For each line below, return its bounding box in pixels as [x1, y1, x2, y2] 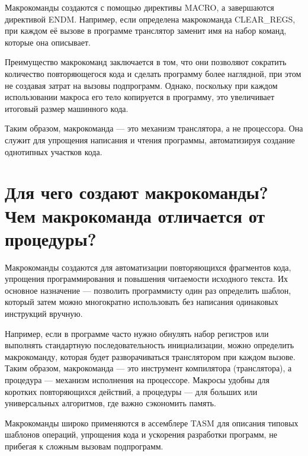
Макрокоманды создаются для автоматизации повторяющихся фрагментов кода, [5, 261, 291, 273]
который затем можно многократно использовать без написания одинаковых [5, 296, 278, 308]
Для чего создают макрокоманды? [5, 180, 268, 204]
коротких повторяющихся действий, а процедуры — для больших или [5, 385, 258, 397]
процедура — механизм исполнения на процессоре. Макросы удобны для [5, 373, 269, 386]
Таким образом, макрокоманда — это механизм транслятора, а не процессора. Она [5, 122, 303, 134]
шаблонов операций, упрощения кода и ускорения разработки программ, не [5, 428, 277, 441]
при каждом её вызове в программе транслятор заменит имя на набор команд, [5, 24, 287, 37]
